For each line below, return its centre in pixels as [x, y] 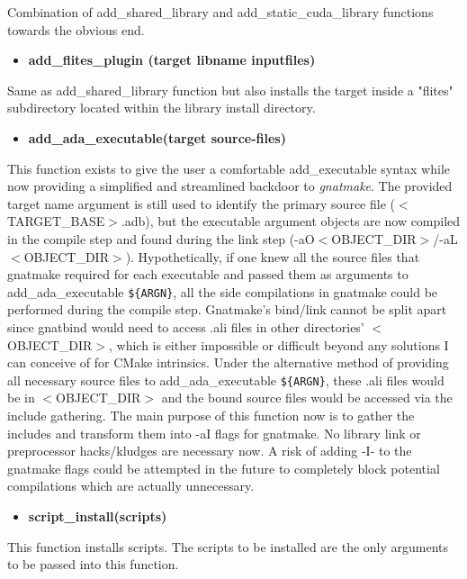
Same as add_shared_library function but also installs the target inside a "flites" [230, 90]
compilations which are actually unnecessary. [131, 486]
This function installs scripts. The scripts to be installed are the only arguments [228, 546]
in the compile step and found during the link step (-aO [161, 238]
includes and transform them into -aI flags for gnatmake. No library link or [214, 433]
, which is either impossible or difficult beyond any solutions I [278, 344]
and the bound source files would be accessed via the [307, 398]
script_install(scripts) [98, 516]
